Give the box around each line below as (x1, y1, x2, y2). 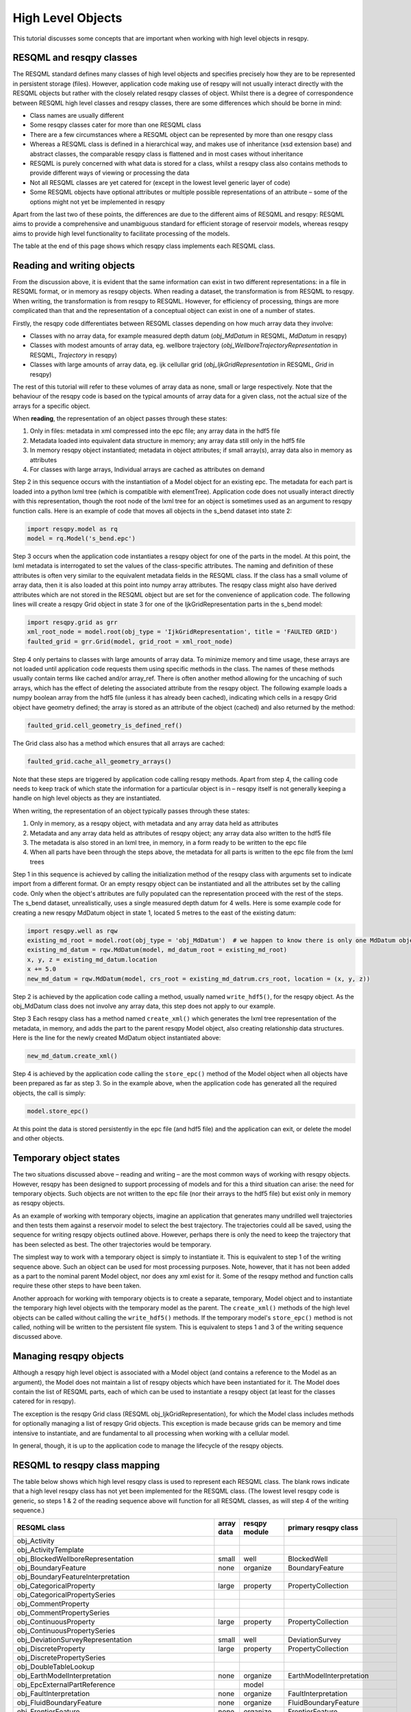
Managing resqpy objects (12, 1350, 125, 1362)
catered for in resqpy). (12, 1397, 76, 1405)
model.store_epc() (27, 1107, 89, 1115)
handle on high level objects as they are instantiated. (12, 794, 161, 803)
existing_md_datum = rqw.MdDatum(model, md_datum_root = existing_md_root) (27, 946, 288, 954)
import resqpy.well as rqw (27, 927, 118, 935)
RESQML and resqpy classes (12, 52, 138, 64)
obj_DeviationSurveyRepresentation (16, 1635, 133, 1645)
